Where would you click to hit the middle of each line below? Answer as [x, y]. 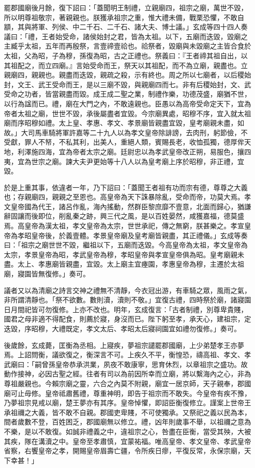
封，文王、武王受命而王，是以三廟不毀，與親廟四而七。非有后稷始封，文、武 [127, 84]
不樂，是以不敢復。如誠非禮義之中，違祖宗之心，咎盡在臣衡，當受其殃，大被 [127, 431]
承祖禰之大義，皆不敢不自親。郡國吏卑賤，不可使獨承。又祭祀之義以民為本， [127, 412]
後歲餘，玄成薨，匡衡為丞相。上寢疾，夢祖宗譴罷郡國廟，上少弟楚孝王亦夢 [124, 345]
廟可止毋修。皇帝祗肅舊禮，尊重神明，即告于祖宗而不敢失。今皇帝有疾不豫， [127, 393]
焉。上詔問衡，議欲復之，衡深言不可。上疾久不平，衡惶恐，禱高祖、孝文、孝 [127, 355]
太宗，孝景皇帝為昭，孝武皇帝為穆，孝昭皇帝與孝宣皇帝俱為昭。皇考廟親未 [124, 254]
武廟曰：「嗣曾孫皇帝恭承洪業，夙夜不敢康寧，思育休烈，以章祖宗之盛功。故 [126, 364]
